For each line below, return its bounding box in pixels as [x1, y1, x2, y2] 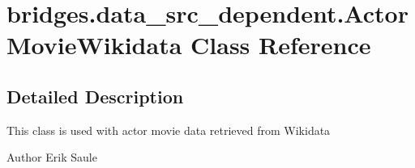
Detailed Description [6, 83, 184, 108]
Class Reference [190, 28, 371, 61]
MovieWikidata [6, 28, 182, 61]
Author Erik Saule [6, 149, 97, 166]
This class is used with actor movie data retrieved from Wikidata [6, 121, 331, 138]
